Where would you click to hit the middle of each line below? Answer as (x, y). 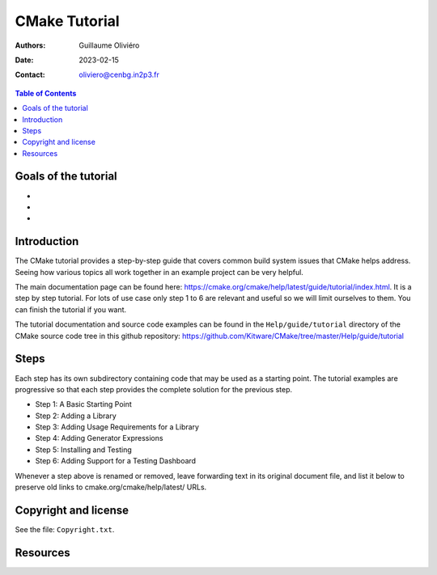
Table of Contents (46, 93)
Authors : (30, 45)
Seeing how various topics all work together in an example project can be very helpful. (159, 272)
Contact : (30, 75)
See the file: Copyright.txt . (65, 529)
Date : (24, 60)
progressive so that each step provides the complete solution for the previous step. (154, 389)
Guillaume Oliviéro (109, 45)
